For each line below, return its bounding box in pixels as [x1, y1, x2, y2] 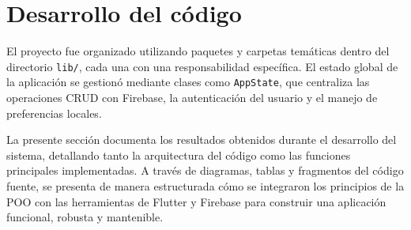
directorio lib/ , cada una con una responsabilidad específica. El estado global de [6, 58, 398, 74]
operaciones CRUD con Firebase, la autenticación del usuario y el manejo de [6, 89, 378, 106]
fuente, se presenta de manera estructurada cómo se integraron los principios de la [6, 178, 405, 194]
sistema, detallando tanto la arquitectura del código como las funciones [6, 146, 351, 163]
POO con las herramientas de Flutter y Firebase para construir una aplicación [6, 193, 386, 209]
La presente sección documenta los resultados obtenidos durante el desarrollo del [6, 131, 397, 148]
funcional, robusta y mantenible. [6, 209, 164, 225]
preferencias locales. [6, 104, 102, 121]
